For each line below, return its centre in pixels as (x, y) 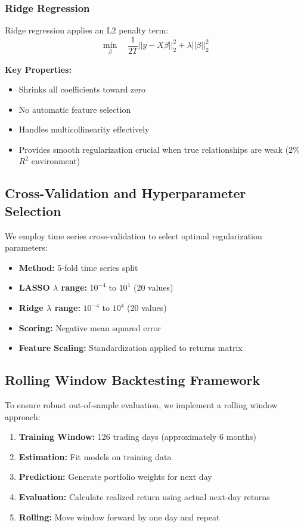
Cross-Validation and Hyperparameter (125, 193)
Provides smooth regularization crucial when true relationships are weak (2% (159, 149)
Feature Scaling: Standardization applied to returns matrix (131, 348)
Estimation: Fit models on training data (95, 456)
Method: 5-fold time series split (78, 267)
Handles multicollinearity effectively (84, 129)
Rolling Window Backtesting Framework (133, 380)
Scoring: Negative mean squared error (90, 327)
